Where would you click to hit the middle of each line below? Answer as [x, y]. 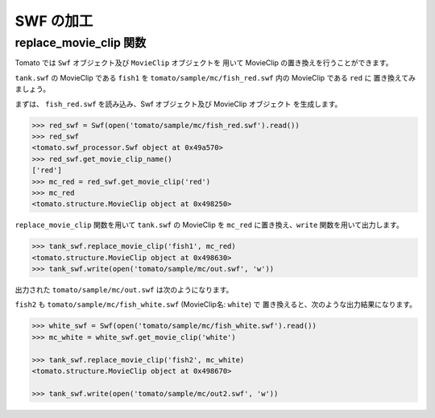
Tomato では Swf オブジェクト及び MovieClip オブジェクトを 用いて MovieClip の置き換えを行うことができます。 [204, 63]
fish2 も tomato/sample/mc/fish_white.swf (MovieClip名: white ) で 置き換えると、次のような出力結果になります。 [215, 304]
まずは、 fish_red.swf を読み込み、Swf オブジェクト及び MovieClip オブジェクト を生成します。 [178, 104]
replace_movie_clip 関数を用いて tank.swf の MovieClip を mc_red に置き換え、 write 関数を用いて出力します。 [209, 225]
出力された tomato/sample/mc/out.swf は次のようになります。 [124, 290]
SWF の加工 [54, 21]
